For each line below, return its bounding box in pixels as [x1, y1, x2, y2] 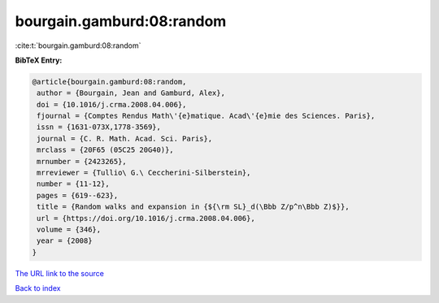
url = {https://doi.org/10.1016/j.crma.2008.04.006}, [37, 214, 255, 223]
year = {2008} [37, 236, 93, 245]
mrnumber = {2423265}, [37, 157, 128, 166]
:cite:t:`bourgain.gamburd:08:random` [15, 41, 141, 50]
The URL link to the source [15, 268, 105, 278]
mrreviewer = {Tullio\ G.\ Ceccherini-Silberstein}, [37, 168, 251, 178]
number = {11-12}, [37, 180, 110, 188]
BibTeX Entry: [15, 55, 63, 65]
